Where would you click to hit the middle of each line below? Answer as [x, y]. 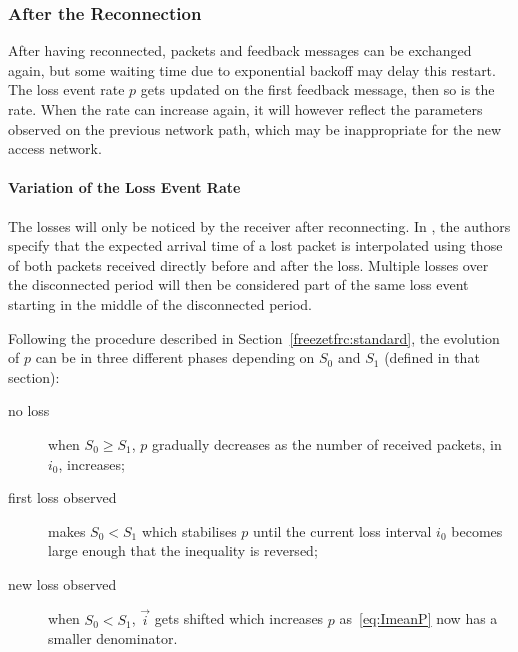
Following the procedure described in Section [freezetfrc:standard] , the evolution [254, 337]
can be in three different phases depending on [175, 357]
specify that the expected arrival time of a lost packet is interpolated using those [255, 245]
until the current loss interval [342, 530]
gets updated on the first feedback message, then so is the [317, 89]
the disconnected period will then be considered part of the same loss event [238, 284]
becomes [477, 530]
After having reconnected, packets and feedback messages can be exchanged [240, 50]
